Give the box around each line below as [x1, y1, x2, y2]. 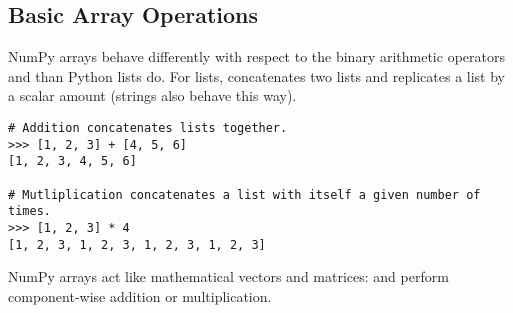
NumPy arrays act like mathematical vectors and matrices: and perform [8, 266, 449, 287]
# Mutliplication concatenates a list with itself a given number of [8, 187, 481, 202]
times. [8, 204, 51, 219]
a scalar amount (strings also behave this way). [8, 85, 297, 106]
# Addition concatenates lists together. [8, 120, 288, 135]
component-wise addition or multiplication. [8, 285, 272, 306]
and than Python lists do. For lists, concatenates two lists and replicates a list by [8, 65, 505, 86]
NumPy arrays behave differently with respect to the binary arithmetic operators [8, 46, 505, 67]
